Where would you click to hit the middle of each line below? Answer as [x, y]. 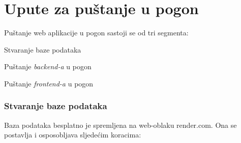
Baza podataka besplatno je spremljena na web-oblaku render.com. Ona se [120, 125]
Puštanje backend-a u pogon [48, 66]
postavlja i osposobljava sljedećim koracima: [73, 135]
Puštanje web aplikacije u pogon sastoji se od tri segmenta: [96, 33]
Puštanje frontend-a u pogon [49, 83]
